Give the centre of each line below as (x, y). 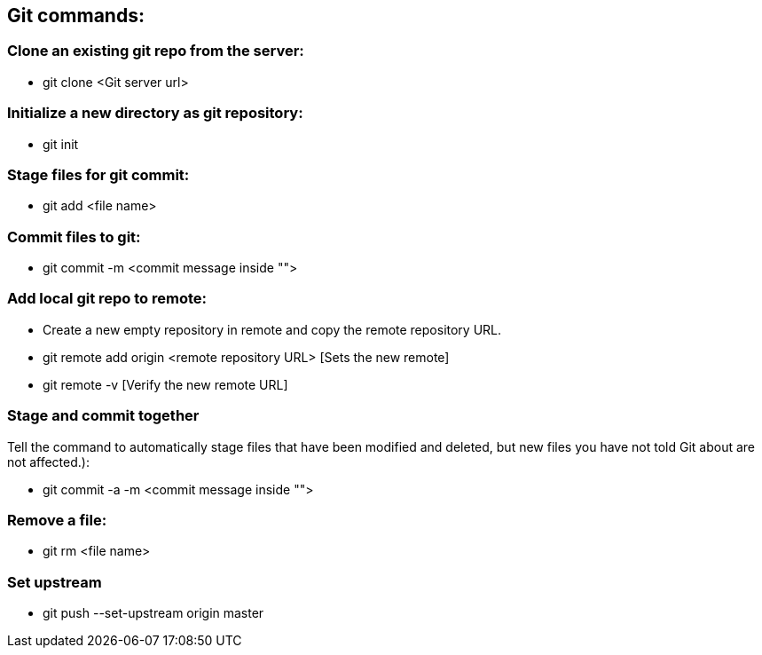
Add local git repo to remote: (107, 299)
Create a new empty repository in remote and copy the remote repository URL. (272, 329)
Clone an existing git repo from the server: (156, 51)
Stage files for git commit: (98, 174)
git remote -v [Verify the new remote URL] (165, 384)
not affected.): (48, 462)
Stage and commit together (103, 416)
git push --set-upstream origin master (153, 613)
